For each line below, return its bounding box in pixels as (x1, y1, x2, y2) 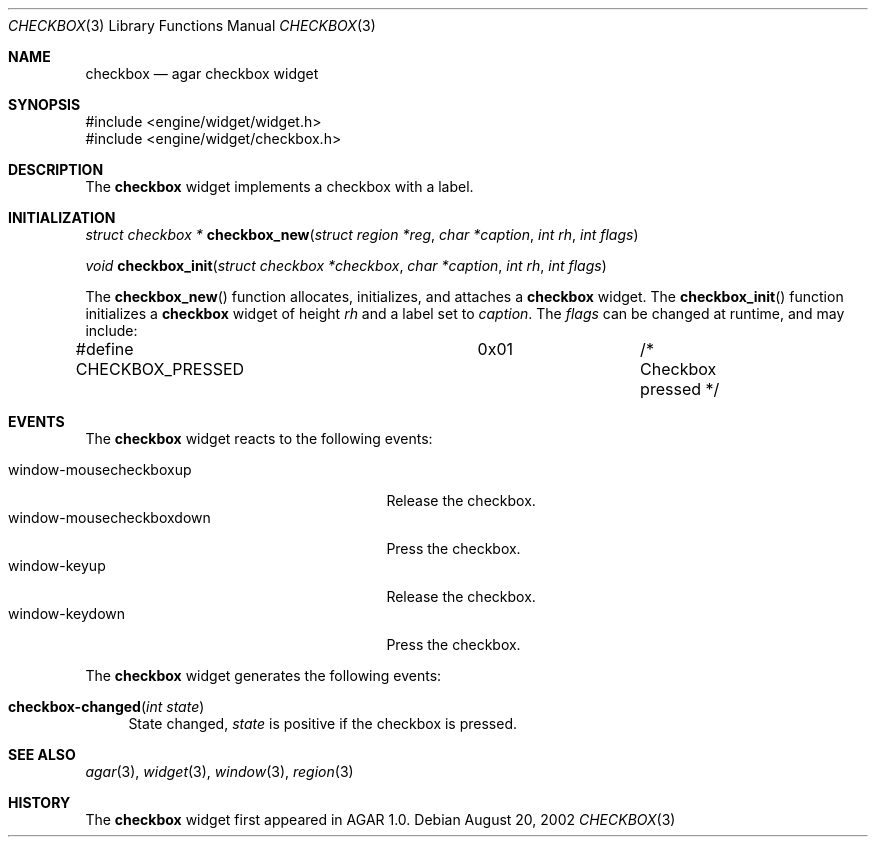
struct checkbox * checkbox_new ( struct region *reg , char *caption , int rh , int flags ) (85, 226, 639, 243)
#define (75, 339, 134, 359)
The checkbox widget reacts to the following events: (85, 430, 433, 447)
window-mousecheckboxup (8, 461, 192, 478)
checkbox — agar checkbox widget (85, 65, 319, 82)
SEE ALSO (8, 746, 76, 763)
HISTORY (8, 794, 71, 811)
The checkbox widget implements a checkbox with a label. (85, 178, 474, 195)
